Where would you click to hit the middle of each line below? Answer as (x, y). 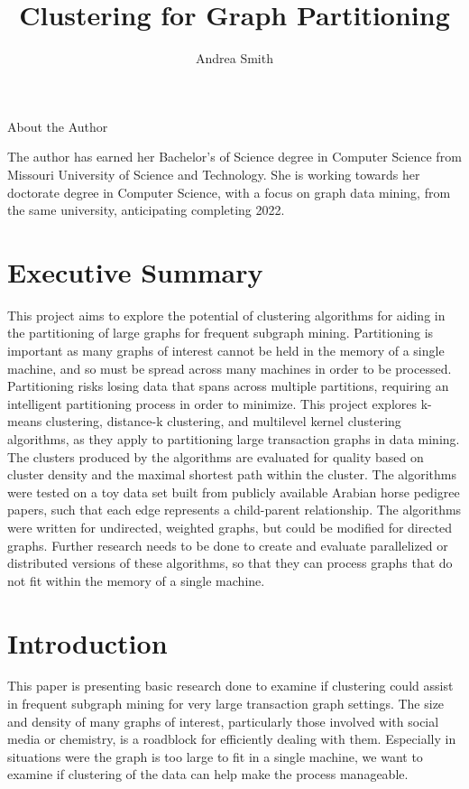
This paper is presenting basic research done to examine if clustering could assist (230, 686)
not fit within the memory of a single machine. (136, 580)
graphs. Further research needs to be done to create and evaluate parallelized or (228, 545)
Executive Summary (135, 271)
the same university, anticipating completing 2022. (146, 210)
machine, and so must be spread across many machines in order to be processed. (230, 368)
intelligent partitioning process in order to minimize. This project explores (212, 403)
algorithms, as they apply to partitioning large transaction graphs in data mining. (234, 438)
